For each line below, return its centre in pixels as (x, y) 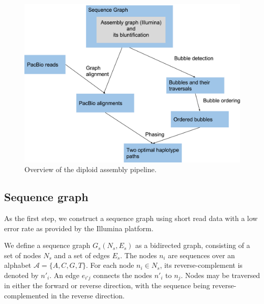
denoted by (21, 275)
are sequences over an (201, 255)
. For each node (110, 265)
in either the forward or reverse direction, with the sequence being (107, 285)
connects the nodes (123, 275)
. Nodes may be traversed (221, 275)
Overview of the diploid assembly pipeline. (91, 169)
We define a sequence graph (47, 245)
